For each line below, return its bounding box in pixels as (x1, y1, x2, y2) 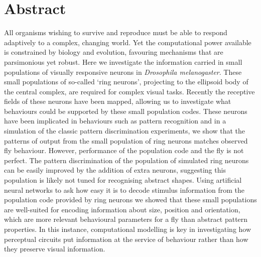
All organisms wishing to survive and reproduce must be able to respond (4, 27, 227, 38)
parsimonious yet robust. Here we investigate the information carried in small (4, 56, 242, 67)
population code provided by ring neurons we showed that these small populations (4, 194, 257, 205)
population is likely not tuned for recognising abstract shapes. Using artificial (4, 175, 242, 185)
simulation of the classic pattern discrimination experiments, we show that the (4, 125, 245, 136)
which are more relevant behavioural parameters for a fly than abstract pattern (4, 214, 248, 224)
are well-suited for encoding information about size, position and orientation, (4, 204, 240, 214)
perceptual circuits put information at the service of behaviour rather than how (4, 233, 248, 244)
